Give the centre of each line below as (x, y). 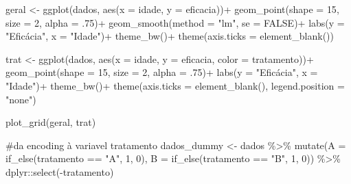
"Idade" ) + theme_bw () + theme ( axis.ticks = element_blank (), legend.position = (175, 85)
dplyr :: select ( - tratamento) (60, 171)
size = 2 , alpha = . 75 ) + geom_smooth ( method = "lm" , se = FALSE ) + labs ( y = (175, 22)
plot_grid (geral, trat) (51, 122)
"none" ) (21, 99)
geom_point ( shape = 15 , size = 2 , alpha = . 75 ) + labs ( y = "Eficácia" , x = (162, 72)
